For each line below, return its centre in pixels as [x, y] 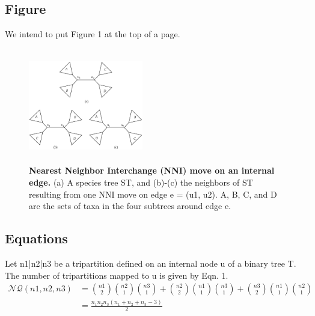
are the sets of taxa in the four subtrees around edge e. [130, 206]
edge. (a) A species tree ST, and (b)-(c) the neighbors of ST [141, 182]
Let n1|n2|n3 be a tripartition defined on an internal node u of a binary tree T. [151, 263]
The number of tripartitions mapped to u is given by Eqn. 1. [117, 275]
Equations [36, 238]
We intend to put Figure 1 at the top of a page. [93, 34]
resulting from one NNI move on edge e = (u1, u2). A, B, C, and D [153, 194]
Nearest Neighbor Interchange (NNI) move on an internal [152, 170]
